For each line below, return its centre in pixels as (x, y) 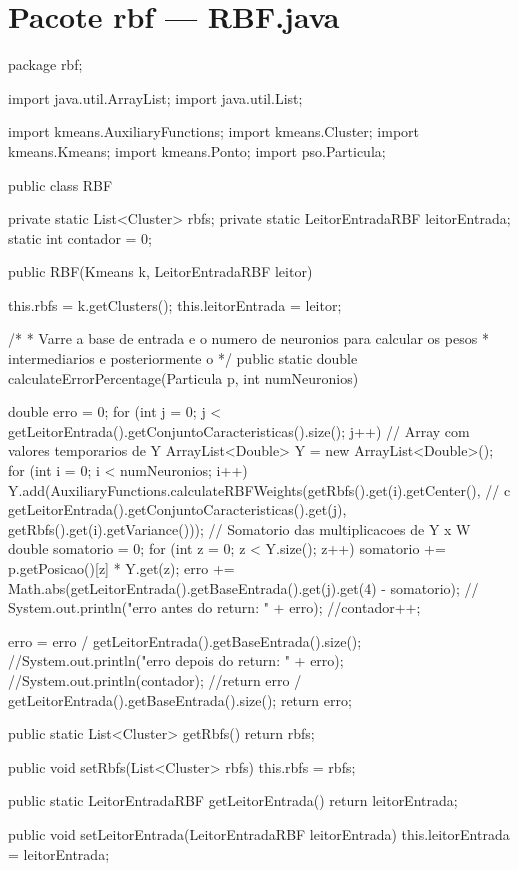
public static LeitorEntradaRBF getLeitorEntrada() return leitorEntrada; (233, 800)
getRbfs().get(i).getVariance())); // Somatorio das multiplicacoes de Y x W (239, 528)
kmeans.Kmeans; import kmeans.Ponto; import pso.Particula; (197, 150)
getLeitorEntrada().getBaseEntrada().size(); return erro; (180, 699)
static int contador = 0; (80, 237)
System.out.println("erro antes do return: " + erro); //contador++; (214, 607)
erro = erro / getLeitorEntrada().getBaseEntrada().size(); (185, 640)
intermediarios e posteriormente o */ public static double (183, 358)
